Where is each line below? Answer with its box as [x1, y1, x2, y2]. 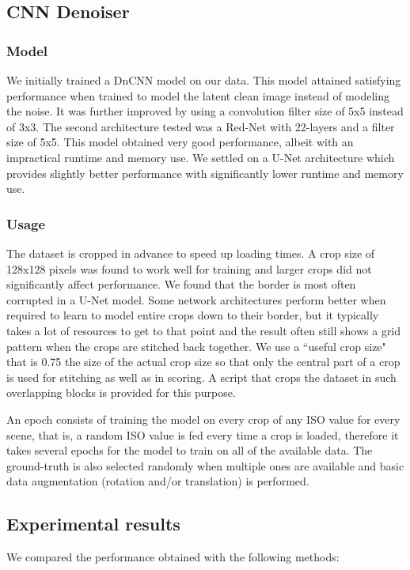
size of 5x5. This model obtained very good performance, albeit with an [6, 134, 354, 150]
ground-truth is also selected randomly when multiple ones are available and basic [6, 457, 404, 474]
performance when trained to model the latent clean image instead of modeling [6, 87, 389, 104]
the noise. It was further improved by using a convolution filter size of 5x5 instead [6, 103, 404, 119]
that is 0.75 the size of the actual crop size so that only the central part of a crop [6, 353, 401, 370]
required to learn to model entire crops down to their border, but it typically [6, 307, 379, 323]
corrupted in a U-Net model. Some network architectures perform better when [6, 291, 386, 308]
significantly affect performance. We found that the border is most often [6, 276, 356, 293]
